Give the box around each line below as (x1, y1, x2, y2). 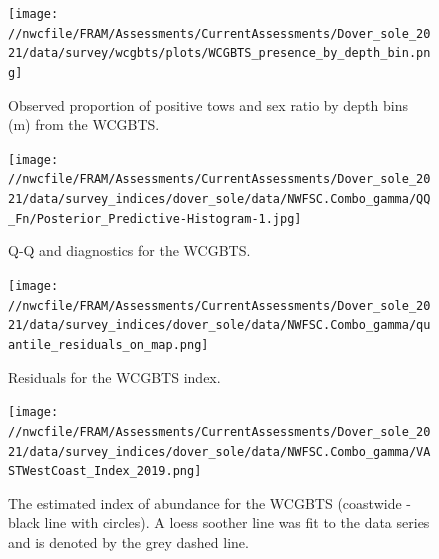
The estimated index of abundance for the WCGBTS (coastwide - (8, 492, 411, 513)
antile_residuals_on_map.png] (8, 338, 209, 352)
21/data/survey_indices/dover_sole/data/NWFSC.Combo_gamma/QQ (8, 192, 431, 207)
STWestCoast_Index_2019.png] (8, 464, 202, 479)
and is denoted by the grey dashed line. (8, 532, 249, 553)
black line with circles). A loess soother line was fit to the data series (8, 512, 430, 533)
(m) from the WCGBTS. (8, 114, 160, 135)
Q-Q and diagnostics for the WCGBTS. (8, 240, 251, 261)
